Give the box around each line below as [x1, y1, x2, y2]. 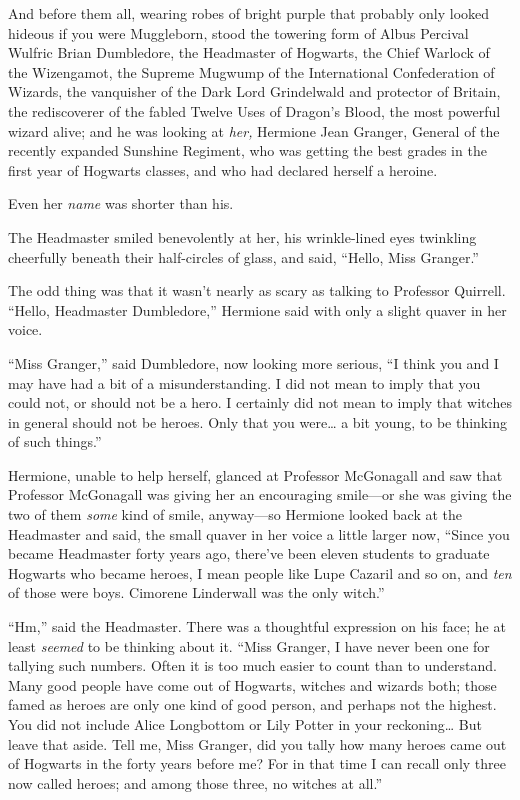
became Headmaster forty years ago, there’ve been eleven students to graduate [8, 543, 490, 564]
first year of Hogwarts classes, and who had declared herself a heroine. [8, 159, 438, 180]
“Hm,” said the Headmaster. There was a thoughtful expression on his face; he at [8, 616, 506, 637]
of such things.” [8, 431, 102, 452]
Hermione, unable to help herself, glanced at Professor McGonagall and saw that [8, 464, 503, 485]
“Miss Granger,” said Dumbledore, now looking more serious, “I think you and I [8, 352, 499, 373]
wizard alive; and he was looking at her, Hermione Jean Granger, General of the [8, 120, 500, 141]
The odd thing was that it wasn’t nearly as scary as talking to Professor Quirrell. [8, 280, 506, 301]
